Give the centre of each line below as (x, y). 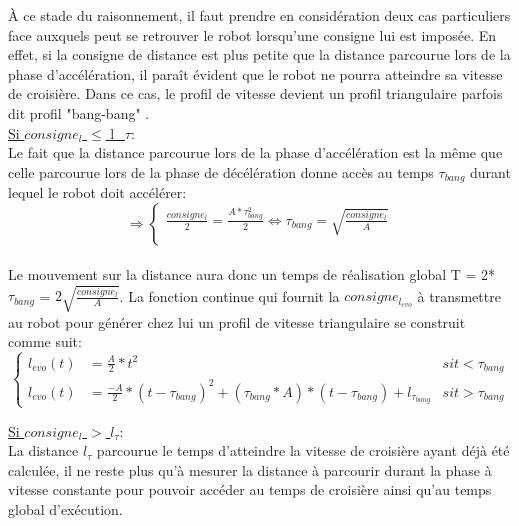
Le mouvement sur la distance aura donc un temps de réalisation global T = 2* (252, 274)
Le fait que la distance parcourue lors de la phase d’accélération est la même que (255, 152)
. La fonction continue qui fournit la (229, 295)
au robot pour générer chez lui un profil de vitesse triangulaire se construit (237, 321)
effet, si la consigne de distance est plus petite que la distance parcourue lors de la (259, 54)
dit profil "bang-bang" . (79, 112)
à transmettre (459, 295)
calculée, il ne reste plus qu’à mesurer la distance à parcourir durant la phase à (250, 469)
